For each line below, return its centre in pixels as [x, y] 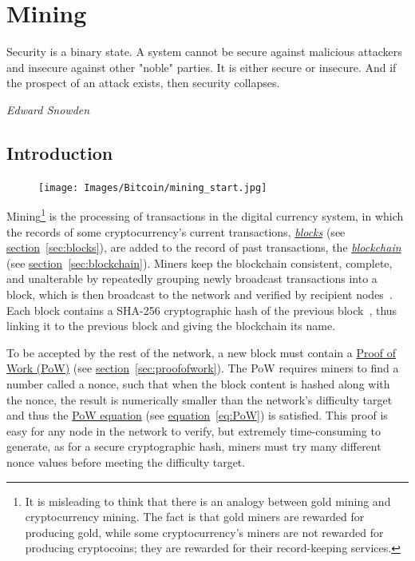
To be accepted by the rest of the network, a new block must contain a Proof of [202, 352]
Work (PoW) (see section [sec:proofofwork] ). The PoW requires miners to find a [203, 368]
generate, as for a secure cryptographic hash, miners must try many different [194, 446]
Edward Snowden [48, 109]
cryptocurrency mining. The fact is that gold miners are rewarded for [195, 517]
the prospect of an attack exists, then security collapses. [143, 83]
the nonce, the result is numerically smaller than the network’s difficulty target [200, 399]
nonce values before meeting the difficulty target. [126, 462]
